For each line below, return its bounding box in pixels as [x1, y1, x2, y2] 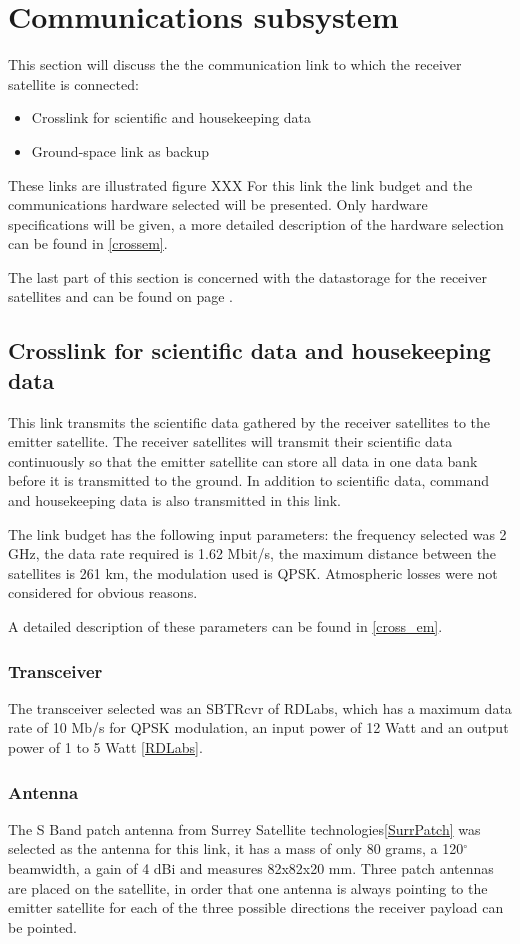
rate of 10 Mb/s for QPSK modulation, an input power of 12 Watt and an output [8, 717, 509, 738]
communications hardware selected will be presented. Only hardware [8, 194, 428, 215]
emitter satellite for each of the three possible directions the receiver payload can [8, 897, 504, 918]
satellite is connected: [8, 73, 139, 94]
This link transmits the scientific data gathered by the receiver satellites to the [8, 411, 491, 432]
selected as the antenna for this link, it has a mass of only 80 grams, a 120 [8, 838, 464, 859]
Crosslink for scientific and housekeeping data [31, 107, 312, 128]
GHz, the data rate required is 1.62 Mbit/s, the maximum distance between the [8, 543, 497, 564]
